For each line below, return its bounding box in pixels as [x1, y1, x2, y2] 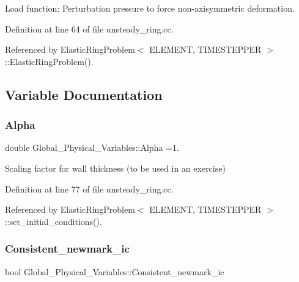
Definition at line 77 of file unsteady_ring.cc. [5, 182, 174, 195]
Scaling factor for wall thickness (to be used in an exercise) [5, 161, 226, 174]
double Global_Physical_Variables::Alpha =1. [5, 141, 179, 154]
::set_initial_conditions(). [5, 215, 102, 227]
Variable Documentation [5, 85, 163, 104]
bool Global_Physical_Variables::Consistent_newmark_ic [5, 265, 224, 278]
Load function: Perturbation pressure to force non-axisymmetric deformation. [5, 2, 295, 14]
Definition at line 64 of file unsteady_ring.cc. [5, 22, 174, 35]
